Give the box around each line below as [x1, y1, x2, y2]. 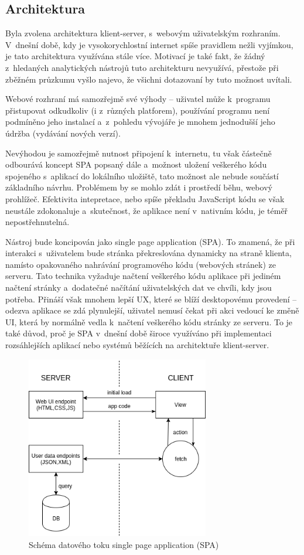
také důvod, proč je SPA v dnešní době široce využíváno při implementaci [5, 327, 272, 339]
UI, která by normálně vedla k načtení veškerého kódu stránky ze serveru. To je [5, 315, 293, 328]
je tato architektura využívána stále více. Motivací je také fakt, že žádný [5, 50, 265, 62]
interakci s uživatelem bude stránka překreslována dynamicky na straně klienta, [5, 247, 292, 259]
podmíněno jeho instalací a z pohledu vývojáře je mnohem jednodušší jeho [5, 115, 275, 128]
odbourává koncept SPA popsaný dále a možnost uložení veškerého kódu [5, 158, 267, 171]
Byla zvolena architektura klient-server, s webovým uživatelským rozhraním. [5, 27, 281, 39]
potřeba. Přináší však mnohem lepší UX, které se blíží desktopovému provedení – [5, 292, 297, 305]
